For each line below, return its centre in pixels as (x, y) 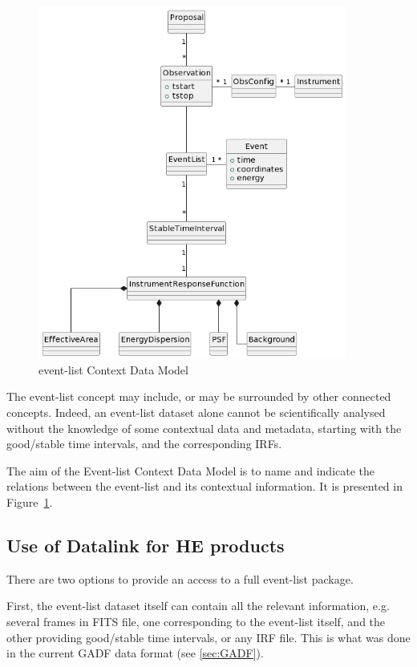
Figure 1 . (30, 502)
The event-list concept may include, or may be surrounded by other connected (199, 396)
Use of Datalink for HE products (146, 546)
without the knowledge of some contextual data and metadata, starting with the (204, 428)
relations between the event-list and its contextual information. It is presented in (204, 486)
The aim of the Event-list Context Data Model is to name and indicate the (191, 470)
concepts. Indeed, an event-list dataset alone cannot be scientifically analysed (196, 412)
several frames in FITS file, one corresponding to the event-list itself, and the (196, 622)
